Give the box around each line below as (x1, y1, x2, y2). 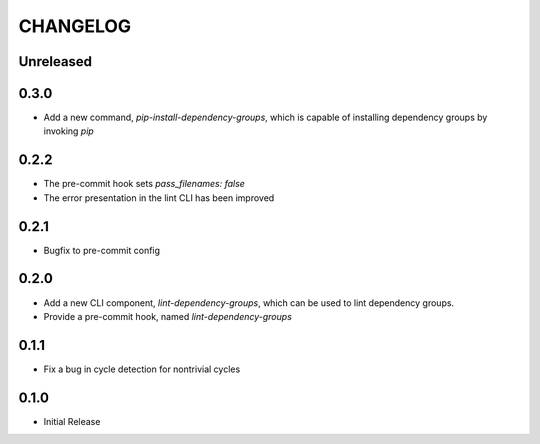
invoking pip (43, 125, 94, 137)
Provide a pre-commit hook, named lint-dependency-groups (43, 310, 292, 322)
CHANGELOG (18, 15, 132, 37)
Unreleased (18, 53, 93, 70)
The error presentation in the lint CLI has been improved (43, 191, 275, 204)
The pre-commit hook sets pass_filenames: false (43, 178, 245, 190)
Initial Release (43, 415, 101, 427)
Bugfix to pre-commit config (43, 244, 160, 256)
